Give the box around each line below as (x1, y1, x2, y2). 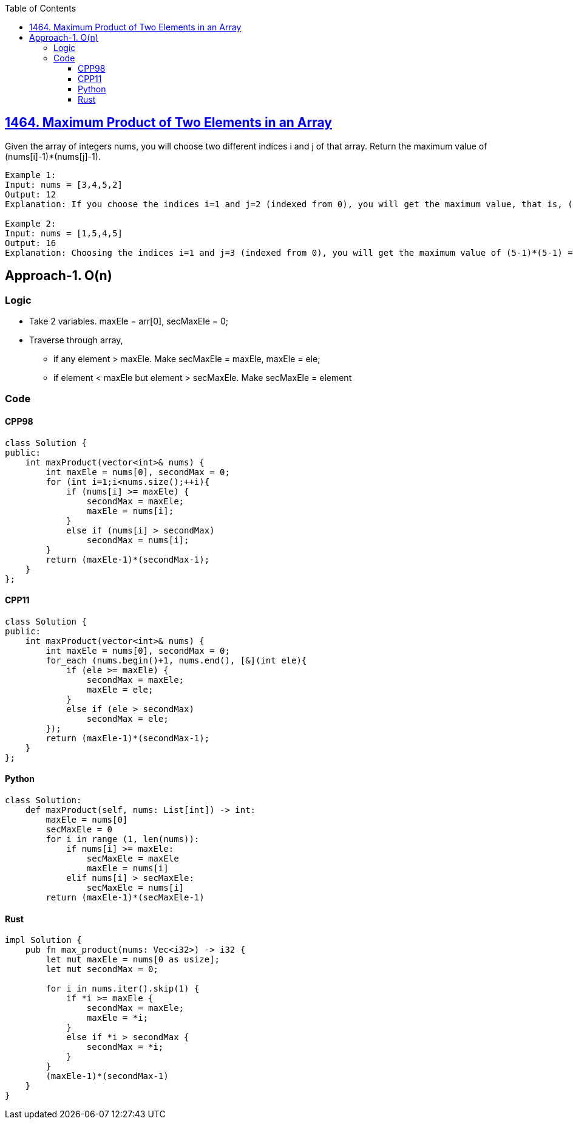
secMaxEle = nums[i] (86, 883, 185, 893)
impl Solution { (5, 935, 82, 945)
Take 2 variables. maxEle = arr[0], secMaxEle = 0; (29, 316, 228, 327)
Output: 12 (5, 189, 56, 199)
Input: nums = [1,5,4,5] (5, 228, 123, 238)
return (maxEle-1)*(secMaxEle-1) (46, 893, 205, 903)
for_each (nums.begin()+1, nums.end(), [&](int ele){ (46, 655, 307, 665)
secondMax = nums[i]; (86, 535, 189, 545)
